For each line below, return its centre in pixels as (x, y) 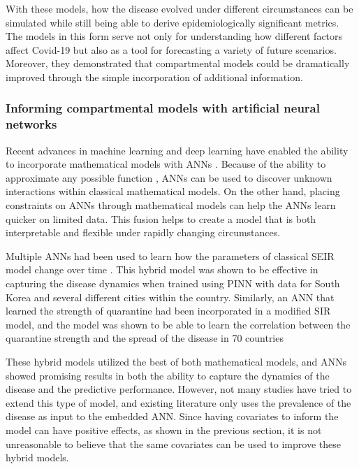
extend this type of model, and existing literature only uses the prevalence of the (178, 402)
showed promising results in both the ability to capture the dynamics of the (168, 375)
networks (31, 124)
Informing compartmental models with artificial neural (163, 108)
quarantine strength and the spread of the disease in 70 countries (145, 338)
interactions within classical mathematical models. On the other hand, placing (173, 191)
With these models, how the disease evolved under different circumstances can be (179, 8)
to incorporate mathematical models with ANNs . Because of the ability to (166, 164)
